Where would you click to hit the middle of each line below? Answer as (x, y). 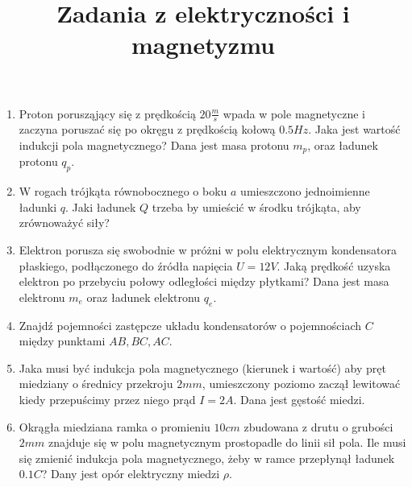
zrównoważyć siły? (64, 223)
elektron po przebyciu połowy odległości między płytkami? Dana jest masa (204, 281)
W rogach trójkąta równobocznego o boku (123, 191)
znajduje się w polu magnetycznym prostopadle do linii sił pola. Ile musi (227, 442)
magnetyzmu (203, 45)
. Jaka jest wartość (354, 129)
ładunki (38, 206)
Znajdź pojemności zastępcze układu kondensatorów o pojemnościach (190, 325)
